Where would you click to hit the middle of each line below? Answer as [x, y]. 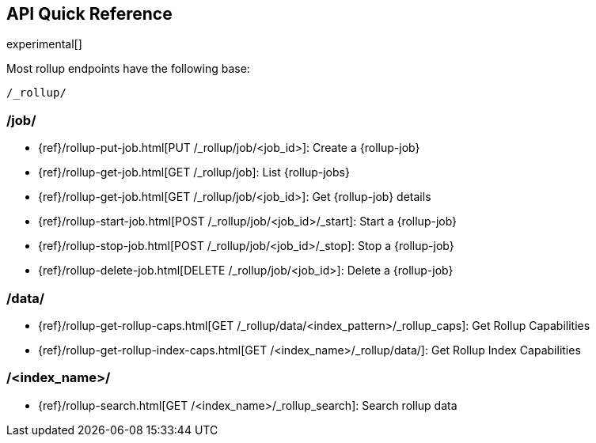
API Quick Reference [89, 14]
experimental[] [44, 44]
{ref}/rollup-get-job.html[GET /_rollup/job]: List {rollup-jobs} [194, 172]
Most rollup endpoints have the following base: [128, 69]
